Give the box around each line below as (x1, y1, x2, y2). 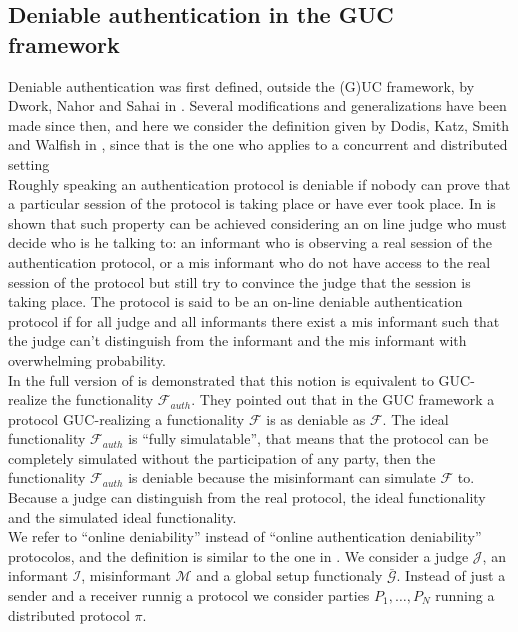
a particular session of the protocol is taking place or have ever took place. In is (8, 193, 496, 214)
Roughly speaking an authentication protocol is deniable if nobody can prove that (8, 173, 511, 194)
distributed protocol (8, 604, 130, 625)
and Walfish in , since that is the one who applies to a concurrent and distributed (8, 134, 508, 155)
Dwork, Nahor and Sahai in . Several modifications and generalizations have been (8, 95, 507, 116)
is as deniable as (266, 408, 366, 429)
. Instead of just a (396, 565, 506, 586)
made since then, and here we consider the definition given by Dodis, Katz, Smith (8, 114, 510, 135)
